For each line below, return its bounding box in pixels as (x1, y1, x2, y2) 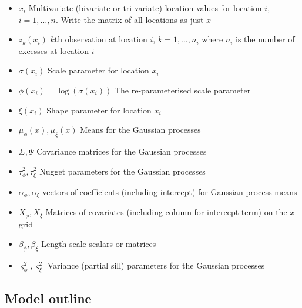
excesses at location (18, 44, 89, 56)
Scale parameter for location (48, 64, 149, 76)
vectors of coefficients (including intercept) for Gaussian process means (42, 185, 297, 197)
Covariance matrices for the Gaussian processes (36, 145, 207, 157)
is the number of (236, 33, 295, 45)
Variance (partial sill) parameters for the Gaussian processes (47, 259, 265, 271)
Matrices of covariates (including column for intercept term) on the (45, 206, 287, 218)
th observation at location (54, 33, 147, 45)
